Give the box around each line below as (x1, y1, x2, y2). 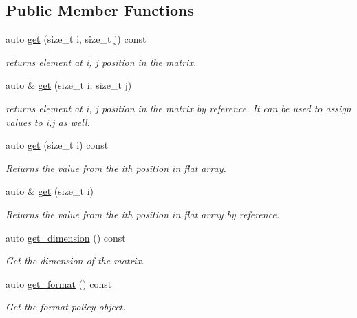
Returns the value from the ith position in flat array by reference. (6, 206, 280, 221)
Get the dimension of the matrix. (6, 253, 144, 268)
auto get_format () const (6, 276, 112, 290)
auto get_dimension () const (6, 230, 126, 244)
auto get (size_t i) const (6, 138, 109, 152)
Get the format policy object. (6, 299, 126, 314)
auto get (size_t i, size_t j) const (6, 32, 147, 46)
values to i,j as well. (6, 114, 90, 129)
